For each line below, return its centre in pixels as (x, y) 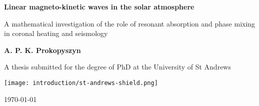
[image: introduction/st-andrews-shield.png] (81, 83)
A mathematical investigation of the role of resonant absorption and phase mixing (130, 23)
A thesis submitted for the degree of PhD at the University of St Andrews (117, 67)
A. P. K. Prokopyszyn (42, 50)
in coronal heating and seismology (56, 33)
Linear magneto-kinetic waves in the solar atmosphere (99, 6)
